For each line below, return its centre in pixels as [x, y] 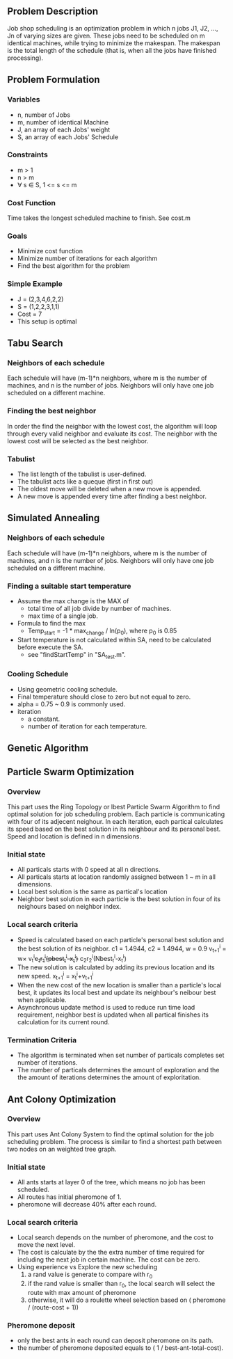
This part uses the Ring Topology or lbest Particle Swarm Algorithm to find [114, 806]
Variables [24, 100]
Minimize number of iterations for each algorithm [87, 259]
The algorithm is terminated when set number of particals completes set [121, 1055]
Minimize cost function [50, 251]
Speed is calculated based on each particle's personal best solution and [121, 939]
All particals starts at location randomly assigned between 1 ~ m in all [116, 877]
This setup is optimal [47, 321]
